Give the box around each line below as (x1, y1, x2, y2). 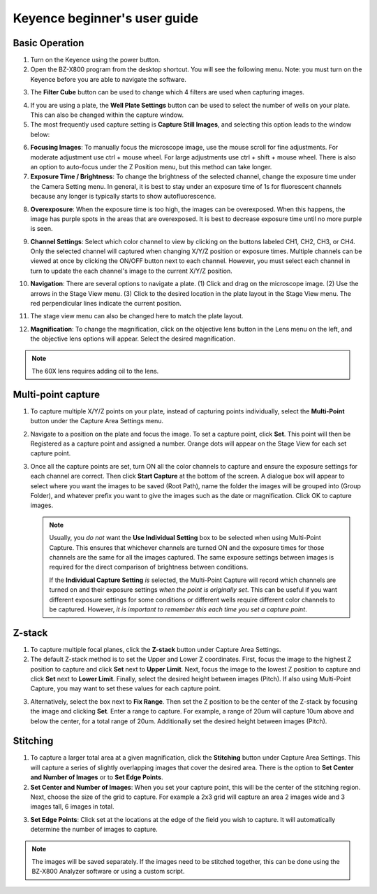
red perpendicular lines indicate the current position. (30, 299, 182, 308)
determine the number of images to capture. (30, 825, 158, 834)
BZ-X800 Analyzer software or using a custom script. (31, 867, 185, 876)
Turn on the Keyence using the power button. (30, 56, 161, 64)
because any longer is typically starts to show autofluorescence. (30, 192, 216, 201)
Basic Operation (13, 37, 84, 49)
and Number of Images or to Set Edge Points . (30, 773, 163, 781)
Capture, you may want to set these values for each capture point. (30, 684, 221, 693)
